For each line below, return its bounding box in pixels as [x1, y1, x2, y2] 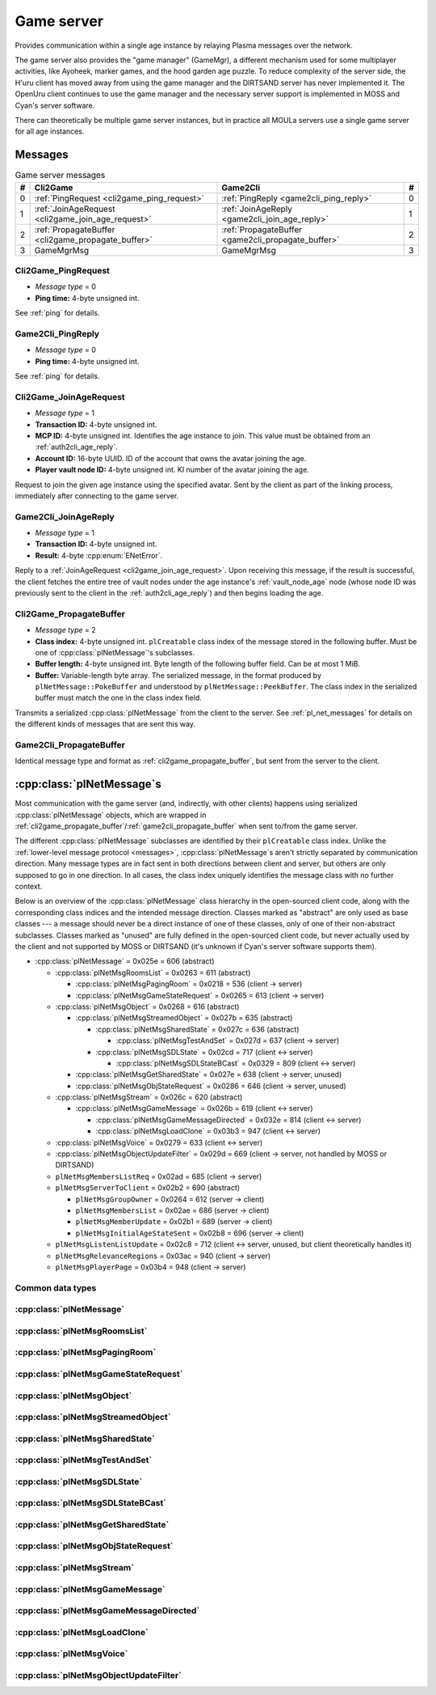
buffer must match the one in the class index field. [35, 693, 202, 703]
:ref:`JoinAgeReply [221, 203, 292, 214]
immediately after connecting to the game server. [15, 490, 179, 501]
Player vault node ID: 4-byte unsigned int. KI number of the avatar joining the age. [35, 465, 310, 475]
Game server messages [15, 170, 106, 181]
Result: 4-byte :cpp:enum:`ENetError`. [35, 550, 163, 560]
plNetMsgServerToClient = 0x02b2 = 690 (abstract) [55, 1183, 241, 1193]
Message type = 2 [35, 625, 96, 635]
